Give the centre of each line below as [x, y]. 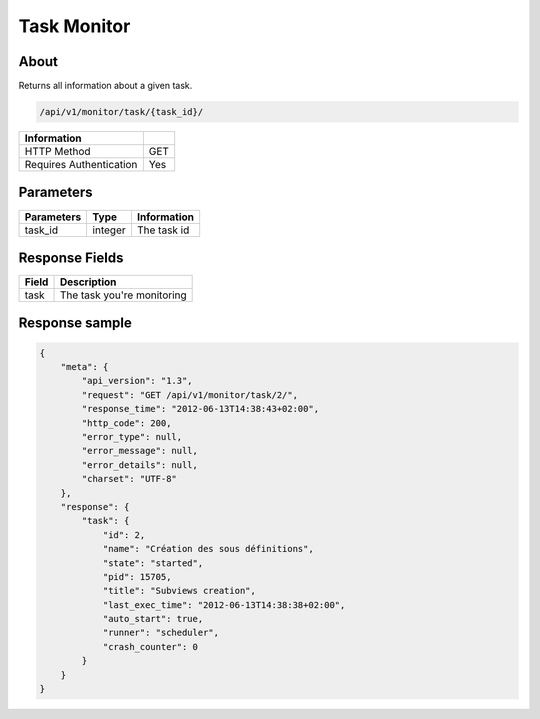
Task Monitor [74, 26]
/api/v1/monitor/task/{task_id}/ [121, 112]
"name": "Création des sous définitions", [208, 549]
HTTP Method [57, 152]
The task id [163, 230]
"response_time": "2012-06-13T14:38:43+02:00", [200, 409]
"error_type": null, [132, 437]
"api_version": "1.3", [137, 381]
